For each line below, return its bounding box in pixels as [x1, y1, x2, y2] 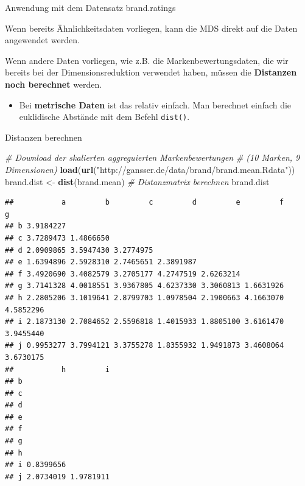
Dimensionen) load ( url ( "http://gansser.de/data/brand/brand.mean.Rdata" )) [5, 163, 295, 175]
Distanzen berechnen [5, 130, 82, 143]
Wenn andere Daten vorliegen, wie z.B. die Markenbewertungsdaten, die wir [5, 54, 289, 66]
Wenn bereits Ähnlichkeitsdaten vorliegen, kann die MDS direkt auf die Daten [5, 21, 298, 34]
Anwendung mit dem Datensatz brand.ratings [5, 1, 176, 13]
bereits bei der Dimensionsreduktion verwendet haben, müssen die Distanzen [5, 66, 297, 79]
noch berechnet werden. [5, 77, 102, 90]
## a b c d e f [5, 198, 284, 207]
